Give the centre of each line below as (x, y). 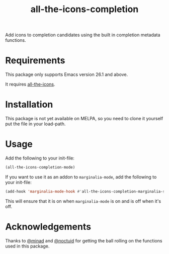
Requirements (35, 61)
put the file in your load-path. (35, 124)
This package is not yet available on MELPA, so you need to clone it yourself (84, 119)
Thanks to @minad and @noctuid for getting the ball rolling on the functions (84, 240)
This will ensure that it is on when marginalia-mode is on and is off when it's (83, 201)
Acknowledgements (48, 227)
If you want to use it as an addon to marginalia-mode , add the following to (81, 177)
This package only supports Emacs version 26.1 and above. (67, 74)
